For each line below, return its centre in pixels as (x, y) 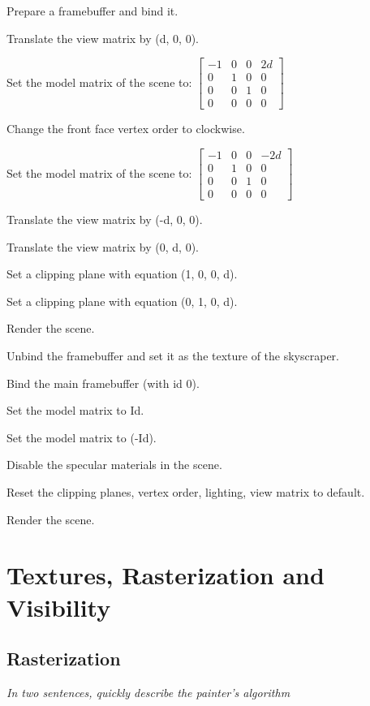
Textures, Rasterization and (166, 575)
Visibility (59, 607)
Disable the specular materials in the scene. (114, 465)
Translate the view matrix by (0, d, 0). (103, 246)
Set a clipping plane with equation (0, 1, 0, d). (122, 301)
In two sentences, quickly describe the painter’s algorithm (148, 692)
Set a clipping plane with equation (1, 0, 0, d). (122, 274)
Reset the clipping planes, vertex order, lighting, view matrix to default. (186, 491)
